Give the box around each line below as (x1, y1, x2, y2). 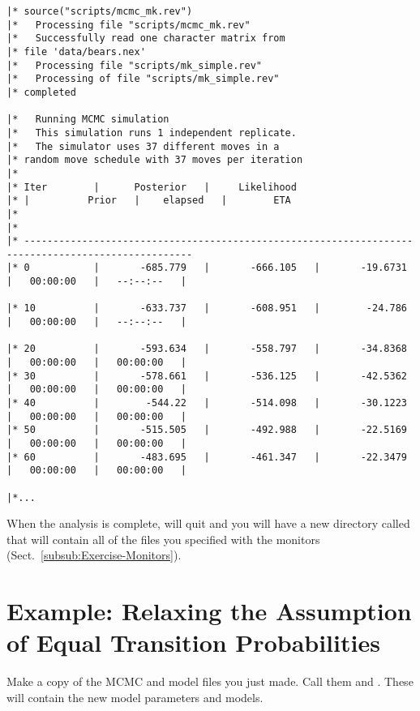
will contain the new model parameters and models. (6, 688, 264, 705)
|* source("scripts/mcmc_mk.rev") (6, 6, 193, 17)
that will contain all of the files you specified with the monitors (6, 530, 320, 547)
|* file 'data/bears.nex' (6, 45, 146, 58)
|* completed (6, 86, 76, 98)
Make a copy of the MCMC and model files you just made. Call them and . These (6, 673, 414, 690)
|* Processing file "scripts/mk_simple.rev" (6, 59, 262, 71)
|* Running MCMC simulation (6, 114, 169, 126)
